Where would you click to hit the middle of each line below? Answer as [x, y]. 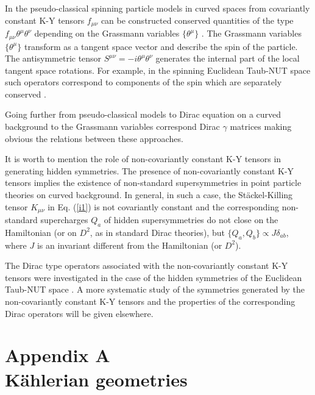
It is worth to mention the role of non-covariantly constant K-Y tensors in [143, 159]
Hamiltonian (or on [41, 232]
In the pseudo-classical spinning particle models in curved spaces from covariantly [157, 8]
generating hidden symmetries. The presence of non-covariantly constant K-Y [150, 170]
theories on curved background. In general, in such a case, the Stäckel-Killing [149, 195]
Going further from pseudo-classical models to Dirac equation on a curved [143, 114]
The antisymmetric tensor [53, 58]
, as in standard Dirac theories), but [157, 232]
